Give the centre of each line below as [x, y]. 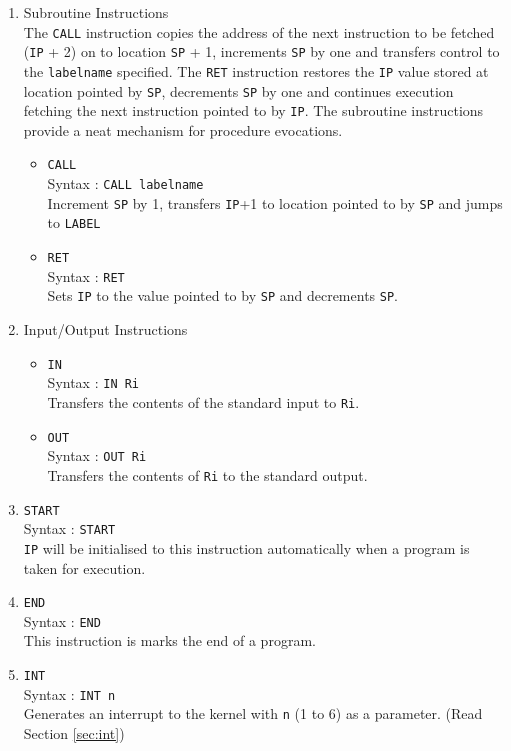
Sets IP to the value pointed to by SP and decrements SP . [222, 295]
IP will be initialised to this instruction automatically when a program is [246, 547]
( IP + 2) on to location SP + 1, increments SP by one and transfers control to [261, 51]
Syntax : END [62, 620]
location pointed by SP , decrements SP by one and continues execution [238, 90]
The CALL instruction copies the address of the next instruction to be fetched [259, 31]
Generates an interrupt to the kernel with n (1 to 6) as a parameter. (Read [253, 713]
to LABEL [74, 222]
